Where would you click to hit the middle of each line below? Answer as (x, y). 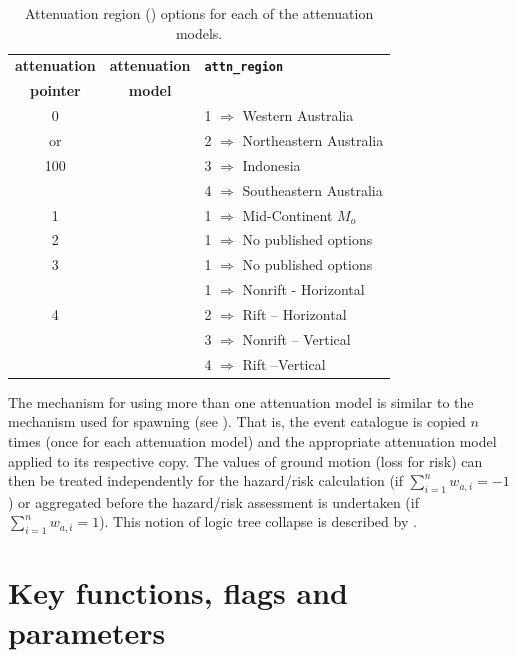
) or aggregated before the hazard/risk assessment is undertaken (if (213, 501)
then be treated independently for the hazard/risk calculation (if (206, 480)
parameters (87, 631)
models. (199, 32)
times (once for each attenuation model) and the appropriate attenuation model (252, 440)
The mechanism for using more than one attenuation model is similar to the (241, 401)
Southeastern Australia (312, 189)
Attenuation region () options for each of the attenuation (199, 13)
